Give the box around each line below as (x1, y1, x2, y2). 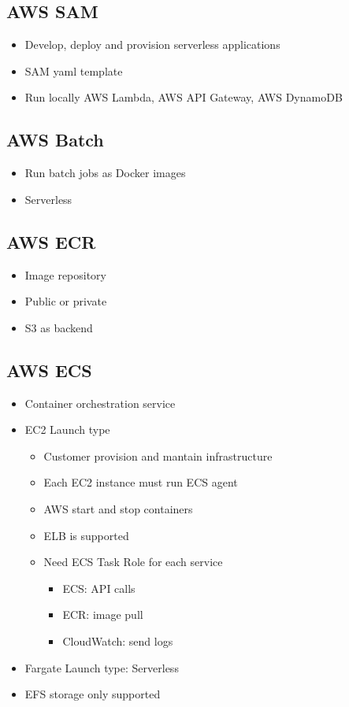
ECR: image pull (62, 606, 143, 623)
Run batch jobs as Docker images (24, 165, 186, 181)
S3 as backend (24, 319, 93, 335)
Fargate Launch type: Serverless (24, 659, 179, 676)
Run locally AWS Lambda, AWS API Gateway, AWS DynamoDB (24, 89, 343, 105)
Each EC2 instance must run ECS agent (43, 474, 238, 490)
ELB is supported (43, 527, 129, 543)
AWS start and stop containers (43, 500, 193, 516)
